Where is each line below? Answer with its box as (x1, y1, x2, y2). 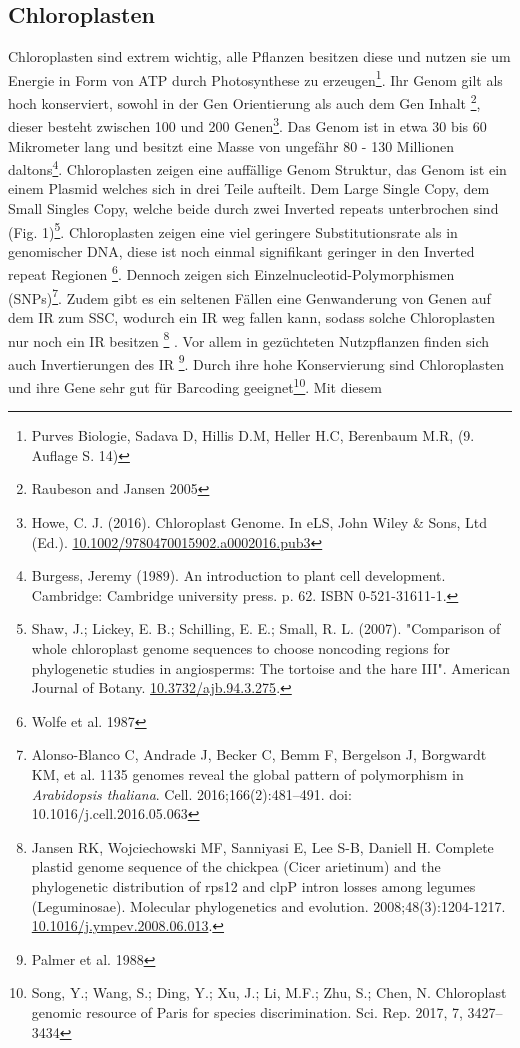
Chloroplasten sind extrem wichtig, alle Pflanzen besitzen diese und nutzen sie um (8, 46, 511, 67)
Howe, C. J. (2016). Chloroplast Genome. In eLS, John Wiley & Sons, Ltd (31, 512, 488, 533)
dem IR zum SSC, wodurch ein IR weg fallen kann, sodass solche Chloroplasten (8, 306, 495, 327)
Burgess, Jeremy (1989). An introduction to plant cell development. (31, 565, 446, 586)
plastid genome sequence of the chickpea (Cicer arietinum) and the (31, 856, 441, 877)
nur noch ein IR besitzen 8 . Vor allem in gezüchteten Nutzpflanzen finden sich (8, 327, 490, 351)
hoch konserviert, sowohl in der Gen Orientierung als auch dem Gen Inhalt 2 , (8, 90, 481, 113)
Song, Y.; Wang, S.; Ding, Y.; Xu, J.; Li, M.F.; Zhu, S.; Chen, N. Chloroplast (31, 982, 507, 1003)
